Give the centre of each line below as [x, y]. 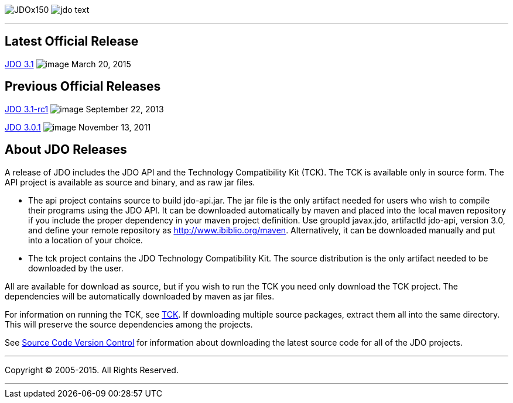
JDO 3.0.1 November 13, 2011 [78, 127]
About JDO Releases [66, 150]
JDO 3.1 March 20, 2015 [68, 64]
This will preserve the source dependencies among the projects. [129, 324]
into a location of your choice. [85, 240]
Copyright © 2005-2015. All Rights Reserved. [92, 370]
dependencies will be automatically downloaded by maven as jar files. [140, 296]
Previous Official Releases [83, 87]
